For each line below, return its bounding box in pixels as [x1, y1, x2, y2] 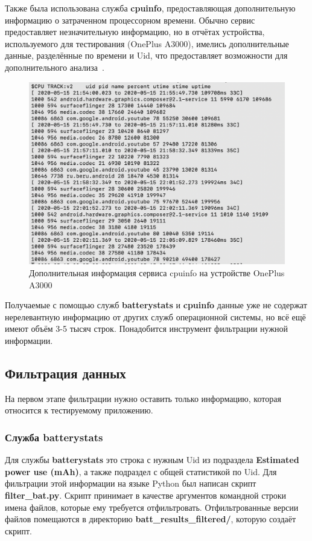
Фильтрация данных [5, 363, 126, 382]
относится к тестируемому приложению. [5, 404, 153, 416]
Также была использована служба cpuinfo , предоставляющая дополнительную [5, 2, 296, 14]
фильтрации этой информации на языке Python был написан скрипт [5, 477, 256, 490]
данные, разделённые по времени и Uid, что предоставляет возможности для [5, 49, 288, 62]
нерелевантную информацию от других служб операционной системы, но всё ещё [5, 310, 306, 323]
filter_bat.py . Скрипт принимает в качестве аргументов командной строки [5, 488, 287, 501]
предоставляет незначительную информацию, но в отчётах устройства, [5, 25, 265, 38]
